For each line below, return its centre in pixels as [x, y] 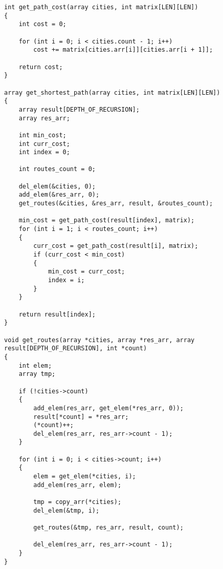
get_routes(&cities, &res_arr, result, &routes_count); [116, 204]
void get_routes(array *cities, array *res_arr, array [99, 340]
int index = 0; [44, 152]
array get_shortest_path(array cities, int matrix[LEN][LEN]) [112, 92]
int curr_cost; [44, 144]
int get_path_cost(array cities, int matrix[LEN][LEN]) [101, 7]
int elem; [35, 365]
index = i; [66, 280]
